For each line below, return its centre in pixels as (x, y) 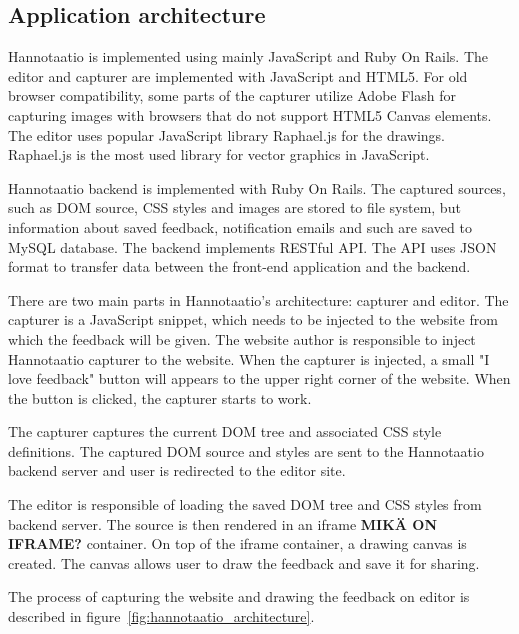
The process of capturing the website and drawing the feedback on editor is (239, 596)
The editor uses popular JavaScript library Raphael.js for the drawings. (226, 134)
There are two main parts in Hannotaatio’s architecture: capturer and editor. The (258, 299)
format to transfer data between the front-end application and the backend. (239, 266)
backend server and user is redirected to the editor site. (177, 470)
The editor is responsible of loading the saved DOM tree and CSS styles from (245, 504)
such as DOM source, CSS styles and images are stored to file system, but (234, 207)
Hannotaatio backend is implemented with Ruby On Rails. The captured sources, (257, 187)
